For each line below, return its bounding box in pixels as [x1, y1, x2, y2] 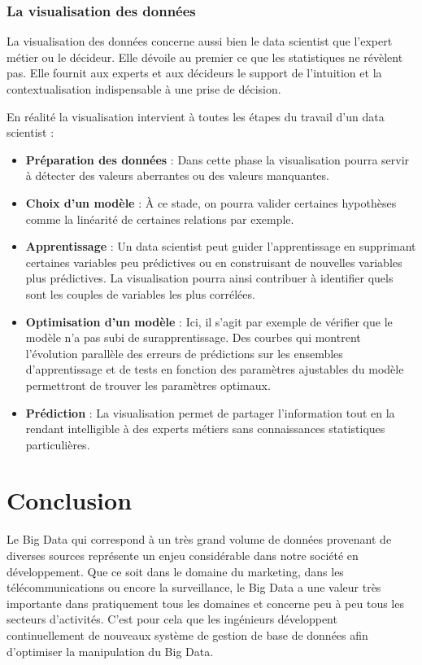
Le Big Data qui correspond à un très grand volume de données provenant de [7, 531, 392, 548]
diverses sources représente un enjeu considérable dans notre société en [7, 547, 359, 563]
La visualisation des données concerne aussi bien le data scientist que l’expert [7, 33, 393, 50]
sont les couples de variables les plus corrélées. [25, 285, 255, 302]
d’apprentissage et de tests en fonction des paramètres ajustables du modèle [25, 361, 404, 378]
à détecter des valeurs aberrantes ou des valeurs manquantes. [25, 167, 329, 184]
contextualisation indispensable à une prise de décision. [7, 81, 281, 97]
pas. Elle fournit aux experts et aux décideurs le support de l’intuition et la [7, 64, 382, 81]
